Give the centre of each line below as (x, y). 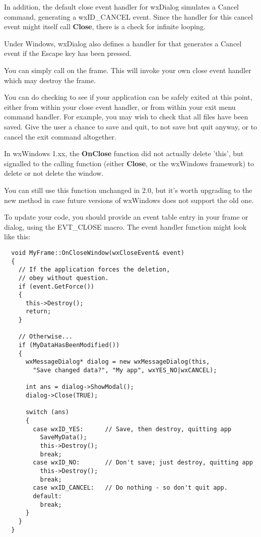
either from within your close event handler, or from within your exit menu (120, 107)
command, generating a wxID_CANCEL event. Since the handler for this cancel (128, 16)
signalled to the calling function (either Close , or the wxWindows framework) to (129, 163)
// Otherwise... (46, 337)
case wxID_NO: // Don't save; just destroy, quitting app (143, 463)
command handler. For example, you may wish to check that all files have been (126, 117)
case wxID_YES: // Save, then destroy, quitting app (132, 429)
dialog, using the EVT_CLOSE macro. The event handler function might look (125, 226)
